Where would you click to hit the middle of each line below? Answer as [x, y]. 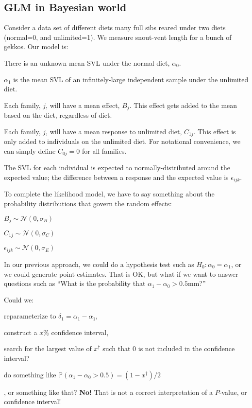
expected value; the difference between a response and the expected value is [116, 177]
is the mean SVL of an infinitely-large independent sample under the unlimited [131, 79]
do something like [30, 374]
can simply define [30, 151]
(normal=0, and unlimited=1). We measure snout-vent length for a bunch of [118, 37]
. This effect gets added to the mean [183, 105]
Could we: [19, 299]
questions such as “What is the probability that [75, 283]
